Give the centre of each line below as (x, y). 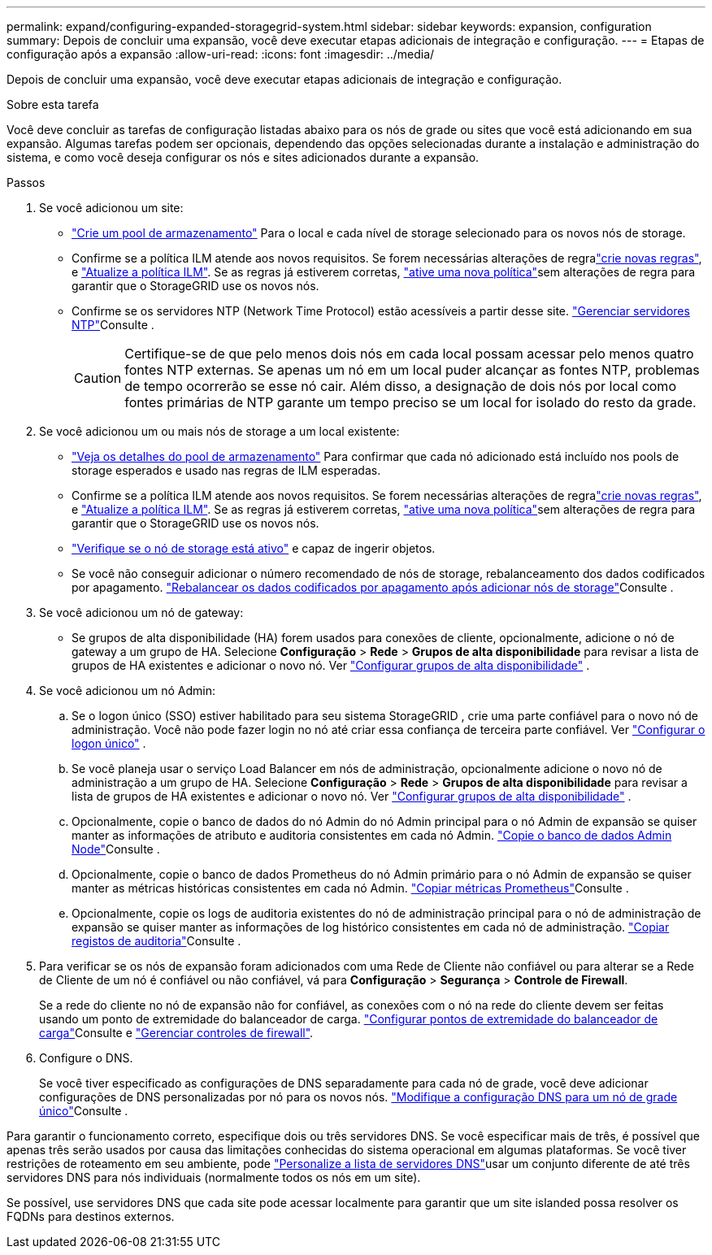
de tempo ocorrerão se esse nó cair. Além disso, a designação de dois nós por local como (400, 386)
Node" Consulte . (116, 849)
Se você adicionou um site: (111, 208)
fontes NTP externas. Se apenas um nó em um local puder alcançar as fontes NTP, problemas (412, 370)
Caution (98, 378)
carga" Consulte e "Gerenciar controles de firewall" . (176, 1033)
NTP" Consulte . (113, 325)
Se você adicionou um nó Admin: (127, 690)
